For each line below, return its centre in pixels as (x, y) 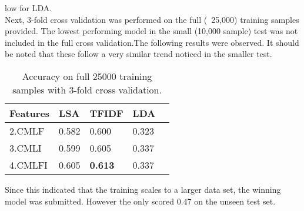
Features (30, 113)
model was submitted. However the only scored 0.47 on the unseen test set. (140, 201)
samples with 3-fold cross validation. (87, 89)
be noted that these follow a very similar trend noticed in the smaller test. (138, 54)
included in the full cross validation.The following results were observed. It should (152, 42)
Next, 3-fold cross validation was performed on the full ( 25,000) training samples (152, 19)
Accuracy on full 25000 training (87, 76)
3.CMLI (26, 148)
